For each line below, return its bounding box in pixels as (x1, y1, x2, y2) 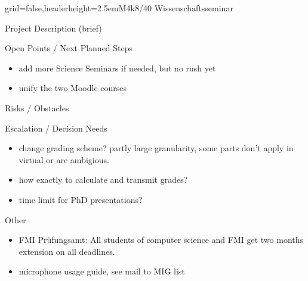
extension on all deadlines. (19, 245, 115, 257)
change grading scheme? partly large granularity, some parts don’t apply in (19, 142, 294, 154)
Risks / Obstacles (5, 101, 69, 114)
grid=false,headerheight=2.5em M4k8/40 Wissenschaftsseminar (5, 2, 233, 14)
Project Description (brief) (5, 21, 102, 34)
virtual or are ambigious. (19, 153, 109, 166)
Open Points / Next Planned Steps (5, 42, 133, 54)
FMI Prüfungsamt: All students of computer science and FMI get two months (19, 233, 304, 246)
